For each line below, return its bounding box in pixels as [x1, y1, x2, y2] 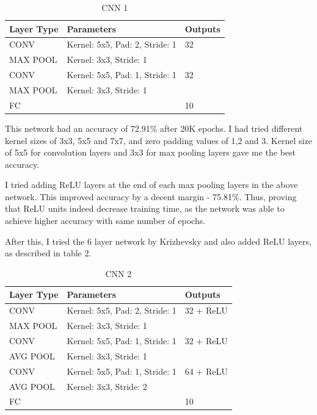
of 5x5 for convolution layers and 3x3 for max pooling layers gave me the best [5, 146, 296, 159]
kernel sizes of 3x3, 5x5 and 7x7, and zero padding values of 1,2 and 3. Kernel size [5, 134, 312, 146]
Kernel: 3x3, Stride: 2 [67, 380, 147, 392]
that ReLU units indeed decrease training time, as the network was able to [5, 202, 285, 215]
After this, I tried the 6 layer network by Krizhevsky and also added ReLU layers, [5, 234, 312, 247]
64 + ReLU [184, 364, 228, 377]
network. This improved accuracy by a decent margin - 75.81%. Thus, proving [5, 190, 297, 203]
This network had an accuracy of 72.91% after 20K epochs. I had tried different [5, 121, 303, 134]
